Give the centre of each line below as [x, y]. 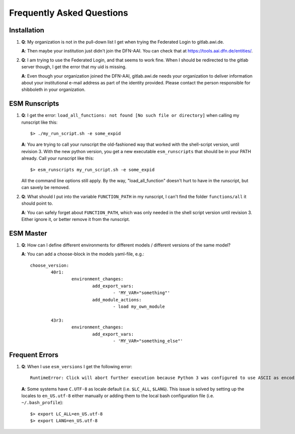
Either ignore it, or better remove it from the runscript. [76, 219]
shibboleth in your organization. [53, 90]
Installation [27, 30]
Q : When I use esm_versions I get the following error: [77, 366]
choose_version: [50, 265]
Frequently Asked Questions [69, 13]
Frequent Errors [34, 355]
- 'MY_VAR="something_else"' [148, 341]
